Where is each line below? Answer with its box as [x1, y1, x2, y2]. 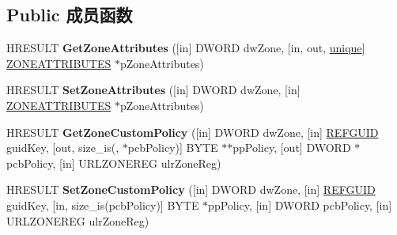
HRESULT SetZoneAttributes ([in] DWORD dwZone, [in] [6, 81, 301, 98]
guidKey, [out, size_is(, [6, 139, 119, 156]
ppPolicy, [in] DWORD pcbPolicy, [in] [208, 196, 392, 213]
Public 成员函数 [6, 2, 133, 27]
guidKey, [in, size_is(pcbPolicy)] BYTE [6, 196, 199, 213]
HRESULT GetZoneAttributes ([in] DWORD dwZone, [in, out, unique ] [6, 40, 365, 56]
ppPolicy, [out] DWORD [233, 139, 351, 156]
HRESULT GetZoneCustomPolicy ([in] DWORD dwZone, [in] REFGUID [6, 123, 379, 140]
